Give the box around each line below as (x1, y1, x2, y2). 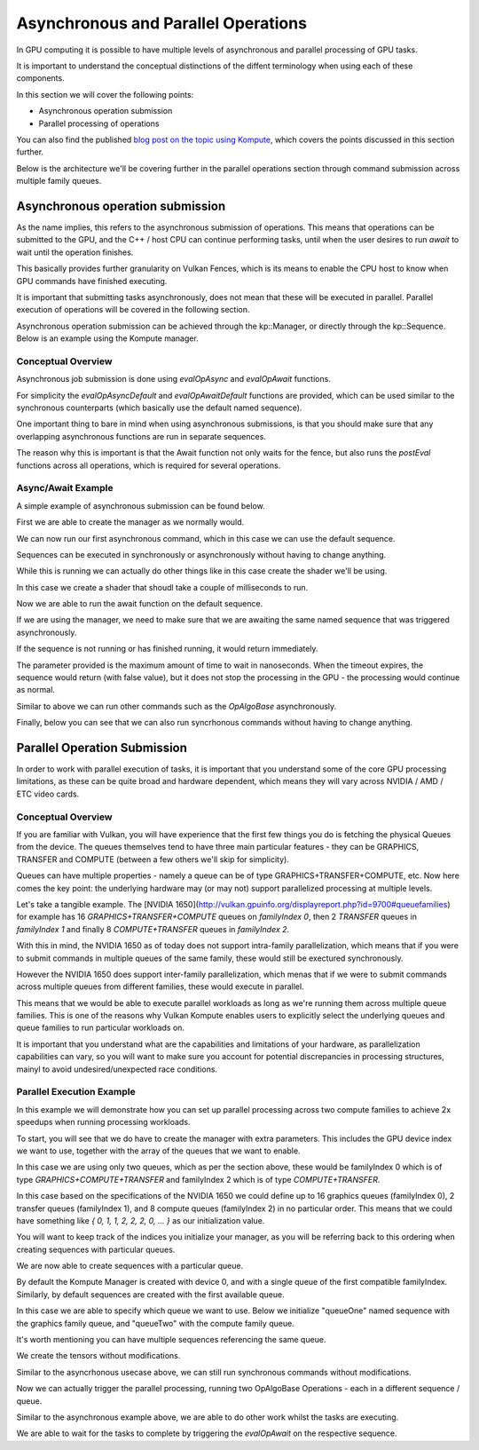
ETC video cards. (16, 788, 80, 799)
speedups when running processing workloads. (16, 1117, 191, 1128)
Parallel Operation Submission (16, 741, 188, 755)
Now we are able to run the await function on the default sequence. (16, 598, 263, 609)
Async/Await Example (16, 482, 114, 495)
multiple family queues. (16, 176, 102, 186)
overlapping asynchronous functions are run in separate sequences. (16, 431, 266, 441)
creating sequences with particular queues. (16, 1244, 176, 1255)
